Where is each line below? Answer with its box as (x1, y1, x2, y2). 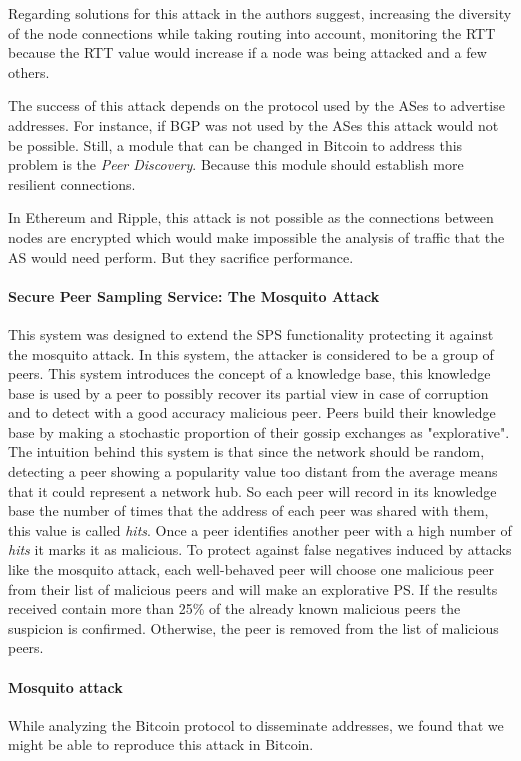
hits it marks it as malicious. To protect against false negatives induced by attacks (8, 539, 512, 560)
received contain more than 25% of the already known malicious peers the (8, 598, 461, 619)
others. (8, 61, 50, 82)
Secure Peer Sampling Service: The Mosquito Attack (8, 285, 380, 306)
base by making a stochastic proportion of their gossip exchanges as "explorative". (8, 421, 510, 442)
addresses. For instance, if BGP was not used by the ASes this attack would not (8, 114, 499, 135)
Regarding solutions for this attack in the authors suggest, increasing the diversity (8, 3, 512, 23)
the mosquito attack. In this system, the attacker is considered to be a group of (8, 343, 494, 364)
